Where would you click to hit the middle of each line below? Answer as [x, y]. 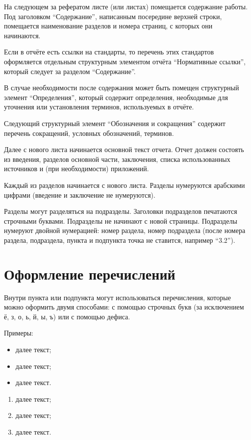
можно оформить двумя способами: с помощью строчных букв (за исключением [124, 307]
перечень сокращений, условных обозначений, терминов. [89, 133]
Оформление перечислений [90, 273]
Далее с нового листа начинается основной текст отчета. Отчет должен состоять [124, 149]
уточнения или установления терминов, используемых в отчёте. [99, 107]
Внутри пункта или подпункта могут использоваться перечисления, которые [117, 297]
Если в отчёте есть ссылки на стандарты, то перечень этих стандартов [109, 52]
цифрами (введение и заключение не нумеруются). [80, 194]
